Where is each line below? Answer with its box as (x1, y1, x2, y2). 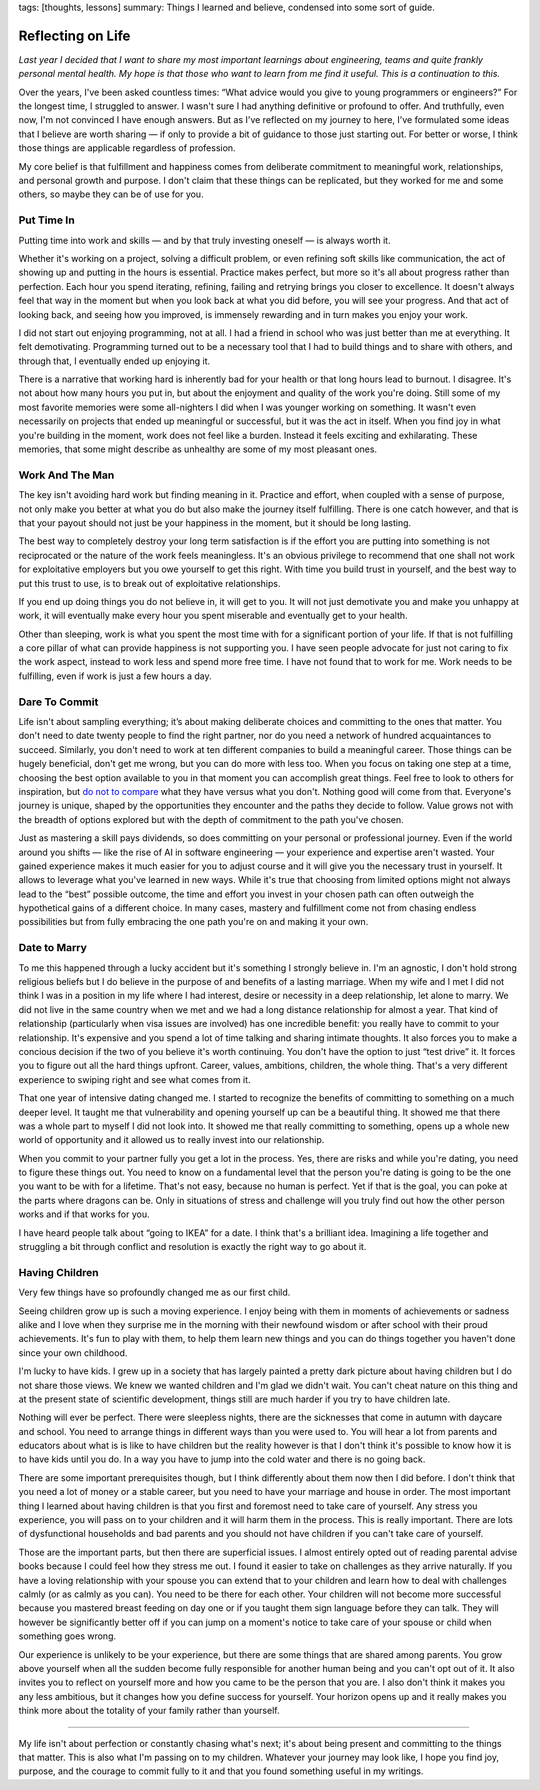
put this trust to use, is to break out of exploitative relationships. (18, 577, 281, 589)
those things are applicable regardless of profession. (18, 142, 236, 154)
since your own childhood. (18, 1346, 128, 1359)
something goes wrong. (18, 1630, 117, 1642)
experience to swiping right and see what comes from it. (18, 1073, 251, 1085)
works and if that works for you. (18, 1208, 150, 1220)
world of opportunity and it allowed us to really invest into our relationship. (18, 1134, 325, 1146)
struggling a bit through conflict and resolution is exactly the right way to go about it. (18, 1241, 367, 1253)
